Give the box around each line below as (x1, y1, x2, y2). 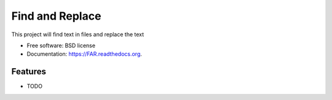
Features (11, 66, 46, 77)
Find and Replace (11, 9, 101, 23)
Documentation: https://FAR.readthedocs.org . (26, 50, 143, 58)
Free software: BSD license (26, 42, 95, 49)
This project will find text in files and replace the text (11, 31, 144, 38)
